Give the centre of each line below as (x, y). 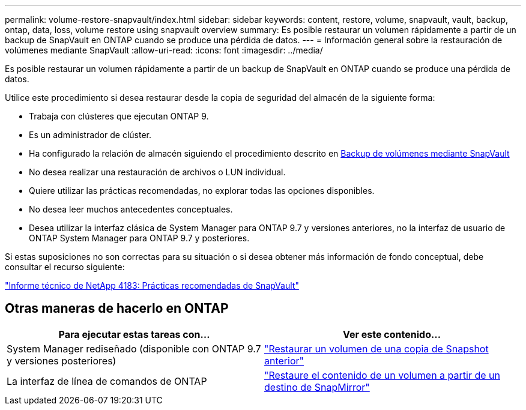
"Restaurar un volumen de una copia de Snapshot (376, 348)
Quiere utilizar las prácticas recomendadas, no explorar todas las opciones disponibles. (202, 191)
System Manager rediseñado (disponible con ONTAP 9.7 (134, 348)
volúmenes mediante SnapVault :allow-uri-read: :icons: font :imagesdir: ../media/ (164, 50)
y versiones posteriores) (62, 360)
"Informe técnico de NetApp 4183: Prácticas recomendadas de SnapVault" (152, 285)
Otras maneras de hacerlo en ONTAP (117, 309)
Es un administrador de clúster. (90, 135)
